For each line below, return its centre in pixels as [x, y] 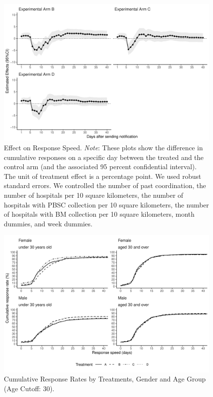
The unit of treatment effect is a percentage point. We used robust [103, 176]
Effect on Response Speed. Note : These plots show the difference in [103, 147]
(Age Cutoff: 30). [29, 388]
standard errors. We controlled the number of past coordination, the [105, 185]
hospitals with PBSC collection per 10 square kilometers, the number [106, 204]
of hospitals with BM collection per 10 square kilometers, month [99, 214]
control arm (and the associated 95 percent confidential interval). [100, 167]
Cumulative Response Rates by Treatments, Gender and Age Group [105, 379]
